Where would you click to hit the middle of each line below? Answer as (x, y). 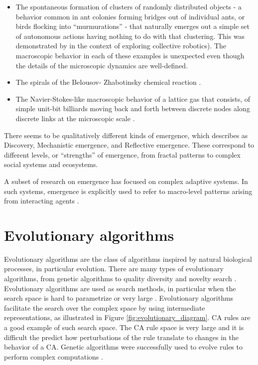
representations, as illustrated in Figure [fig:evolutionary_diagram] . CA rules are (127, 317)
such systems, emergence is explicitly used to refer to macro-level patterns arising (128, 191)
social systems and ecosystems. (51, 164)
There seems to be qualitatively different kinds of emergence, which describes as (126, 135)
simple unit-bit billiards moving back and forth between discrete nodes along (133, 108)
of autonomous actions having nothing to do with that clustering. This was (130, 36)
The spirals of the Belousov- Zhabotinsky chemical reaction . (108, 82)
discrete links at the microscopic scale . (75, 118)
